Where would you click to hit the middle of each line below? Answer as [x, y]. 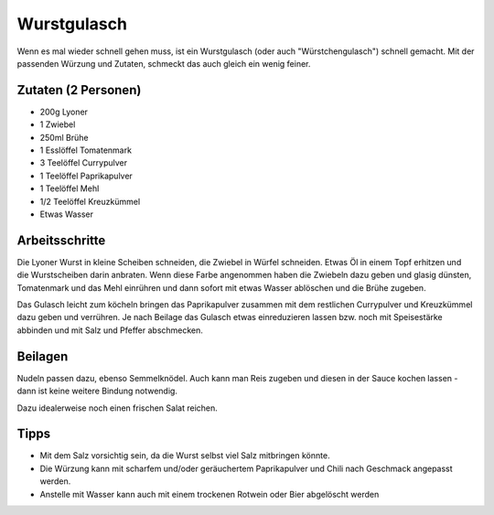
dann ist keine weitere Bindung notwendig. [97, 391]
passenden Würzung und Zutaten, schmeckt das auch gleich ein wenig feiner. [164, 63]
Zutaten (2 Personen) [79, 90]
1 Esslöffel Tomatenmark [86, 150]
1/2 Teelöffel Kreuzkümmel [90, 201]
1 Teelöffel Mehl [70, 188]
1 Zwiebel [58, 124]
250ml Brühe [64, 137]
